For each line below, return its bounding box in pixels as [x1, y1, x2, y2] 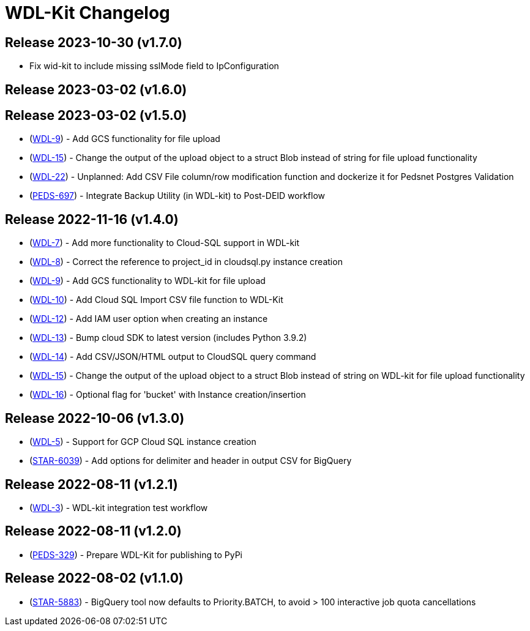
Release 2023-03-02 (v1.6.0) [5, 81, 187, 97]
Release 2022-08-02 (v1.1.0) [5, 570, 184, 586]
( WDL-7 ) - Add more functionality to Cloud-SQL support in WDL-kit [29, 237, 300, 248]
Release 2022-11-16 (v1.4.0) [5, 211, 179, 227]
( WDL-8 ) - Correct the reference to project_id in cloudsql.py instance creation [29, 256, 343, 267]
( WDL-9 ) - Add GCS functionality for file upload [29, 133, 220, 144]
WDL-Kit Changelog [5, 2, 170, 23]
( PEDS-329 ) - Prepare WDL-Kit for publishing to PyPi [29, 549, 242, 560]
